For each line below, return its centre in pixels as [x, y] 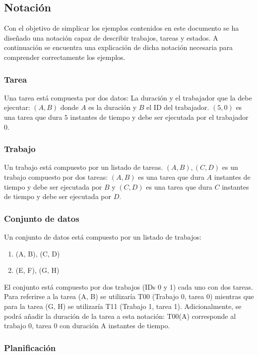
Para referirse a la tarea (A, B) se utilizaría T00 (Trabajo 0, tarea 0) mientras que [129, 296]
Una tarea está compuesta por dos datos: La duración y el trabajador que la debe [128, 97]
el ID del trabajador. [178, 107]
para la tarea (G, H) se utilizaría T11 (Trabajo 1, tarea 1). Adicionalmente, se [123, 306]
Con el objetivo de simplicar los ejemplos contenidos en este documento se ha [122, 28]
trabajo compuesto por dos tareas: [56, 177]
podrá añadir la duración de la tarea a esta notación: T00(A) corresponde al [120, 316]
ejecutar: [17, 107]
